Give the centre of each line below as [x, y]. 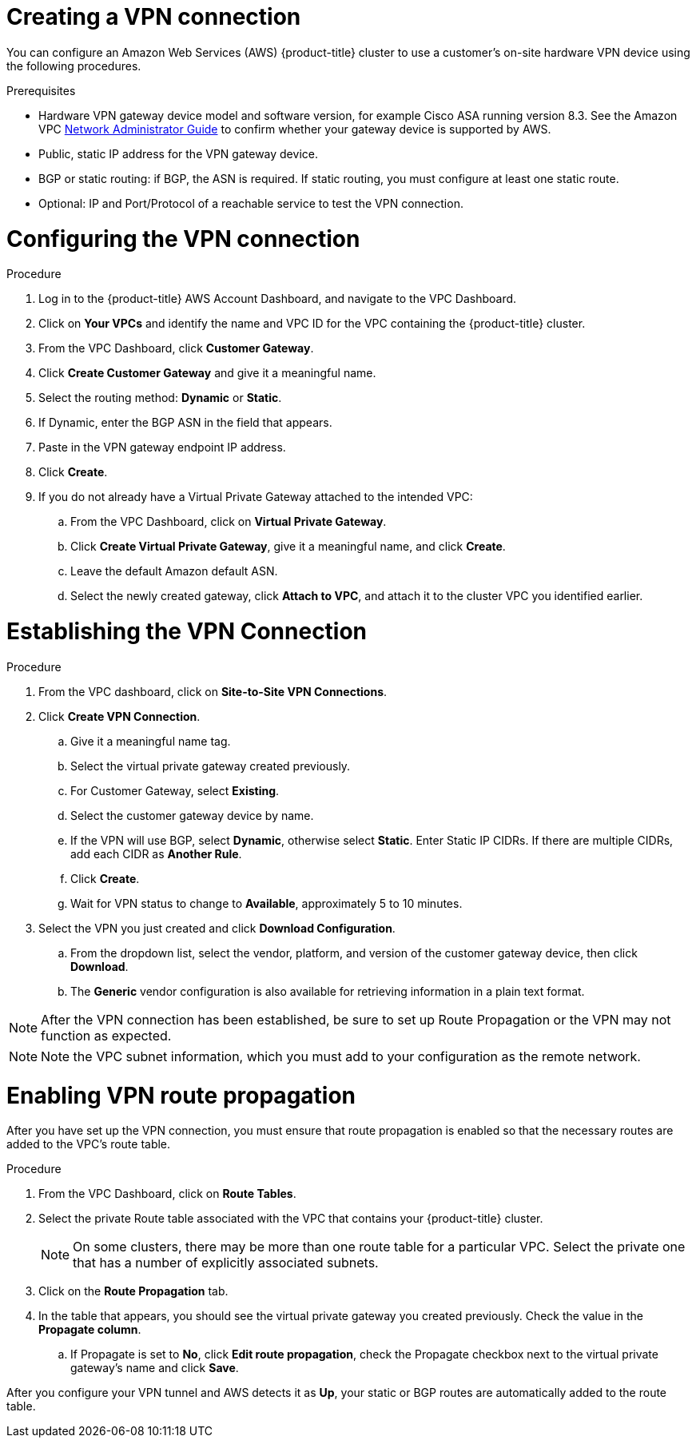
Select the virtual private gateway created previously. [211, 766]
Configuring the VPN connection [183, 239]
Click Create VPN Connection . [119, 716]
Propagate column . [90, 1330]
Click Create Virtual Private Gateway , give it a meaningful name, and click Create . [288, 547]
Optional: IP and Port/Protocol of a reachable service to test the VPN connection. [251, 203]
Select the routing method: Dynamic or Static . [160, 398]
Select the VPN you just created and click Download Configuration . [217, 928]
